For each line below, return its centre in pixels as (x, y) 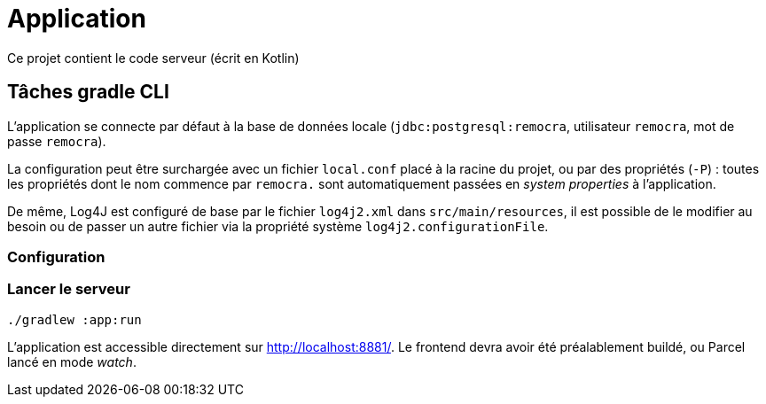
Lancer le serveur (69, 289)
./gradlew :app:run (74, 319)
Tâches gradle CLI (88, 92)
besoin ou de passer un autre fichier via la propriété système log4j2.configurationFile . (278, 226)
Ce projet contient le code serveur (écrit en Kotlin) (153, 58)
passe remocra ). (57, 141)
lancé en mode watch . (72, 361)
